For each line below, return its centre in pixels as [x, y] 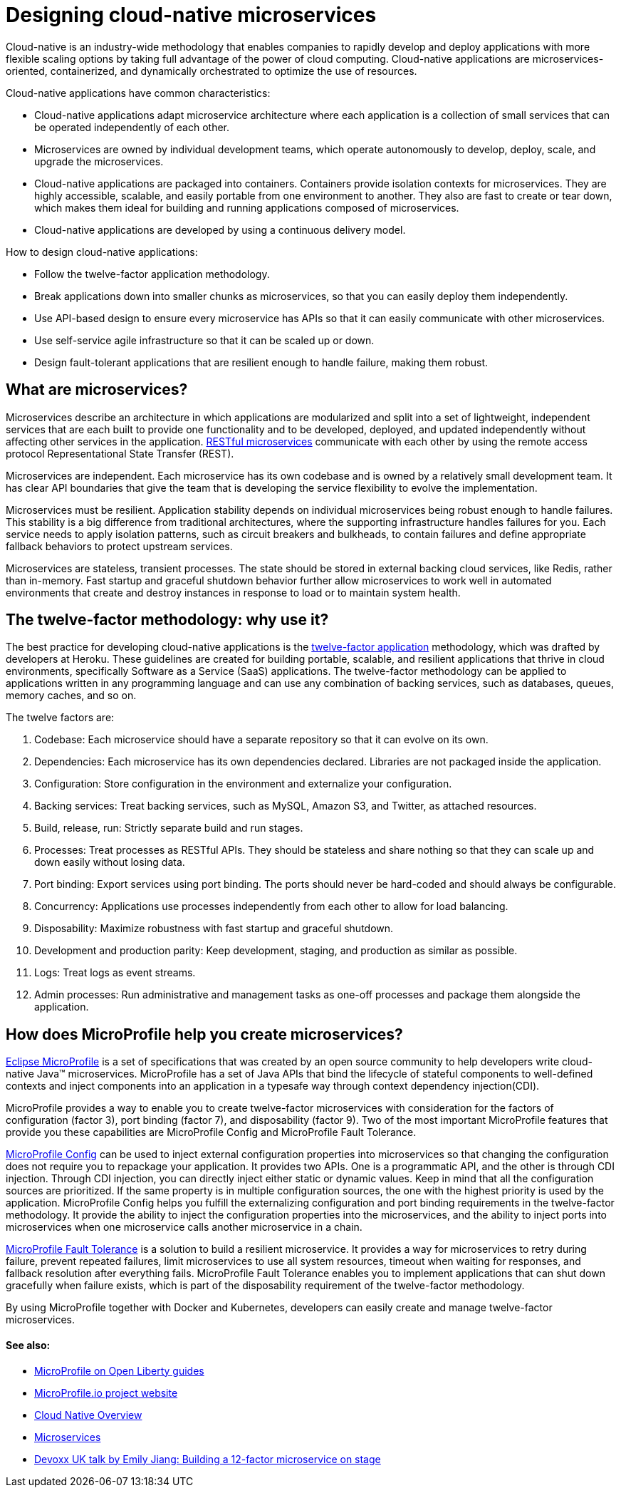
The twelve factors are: [60, 718]
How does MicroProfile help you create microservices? [204, 1034]
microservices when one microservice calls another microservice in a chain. [184, 1227]
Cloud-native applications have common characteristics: [138, 93]
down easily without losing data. [110, 862]
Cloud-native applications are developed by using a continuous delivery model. [220, 229]
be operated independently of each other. [132, 127]
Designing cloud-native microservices [191, 15]
